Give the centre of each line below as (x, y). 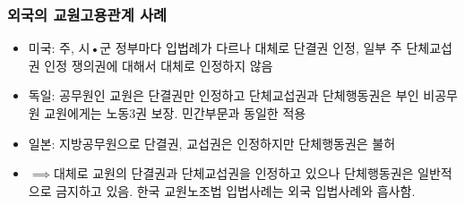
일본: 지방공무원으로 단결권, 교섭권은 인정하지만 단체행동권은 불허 (212, 143)
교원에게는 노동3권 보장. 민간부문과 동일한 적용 (175, 113)
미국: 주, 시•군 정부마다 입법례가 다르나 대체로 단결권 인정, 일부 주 (215, 48)
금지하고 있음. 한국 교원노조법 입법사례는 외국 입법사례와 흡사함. (236, 190)
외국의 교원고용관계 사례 (87, 14)
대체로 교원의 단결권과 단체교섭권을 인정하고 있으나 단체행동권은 (233, 173)
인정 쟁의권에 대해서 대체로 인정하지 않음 (159, 65)
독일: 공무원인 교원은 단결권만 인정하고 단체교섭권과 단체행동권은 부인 (224, 95)
